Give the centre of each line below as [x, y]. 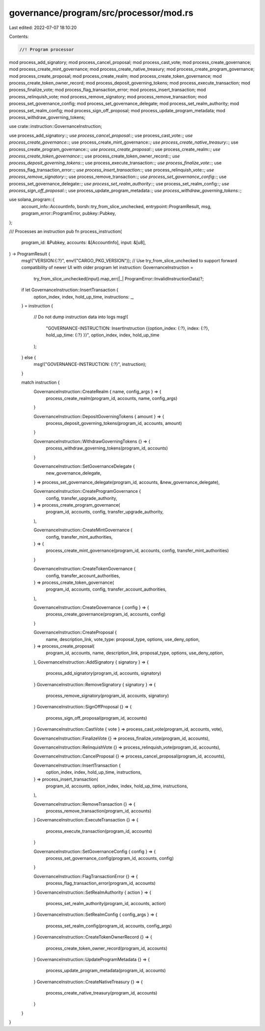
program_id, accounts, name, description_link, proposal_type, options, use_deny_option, [135, 653]
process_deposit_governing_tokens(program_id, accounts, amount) [114, 424]
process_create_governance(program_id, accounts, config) [106, 614]
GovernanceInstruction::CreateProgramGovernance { [87, 491]
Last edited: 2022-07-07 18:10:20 [43, 28]
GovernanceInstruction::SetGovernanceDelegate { [84, 466]
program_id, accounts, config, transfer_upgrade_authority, [105, 512]
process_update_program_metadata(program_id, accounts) [106, 970]
